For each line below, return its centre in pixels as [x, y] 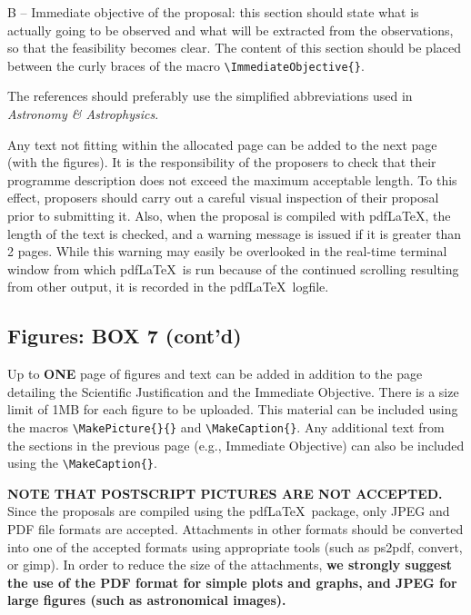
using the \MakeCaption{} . [82, 463]
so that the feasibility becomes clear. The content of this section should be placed [235, 48]
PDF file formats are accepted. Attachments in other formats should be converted [235, 529]
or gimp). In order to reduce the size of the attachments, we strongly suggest [230, 565]
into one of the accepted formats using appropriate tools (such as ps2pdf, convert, [235, 546]
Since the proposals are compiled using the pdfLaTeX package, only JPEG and [229, 511]
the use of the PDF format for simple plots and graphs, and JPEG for [232, 582]
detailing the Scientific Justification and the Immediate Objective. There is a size [233, 391]
